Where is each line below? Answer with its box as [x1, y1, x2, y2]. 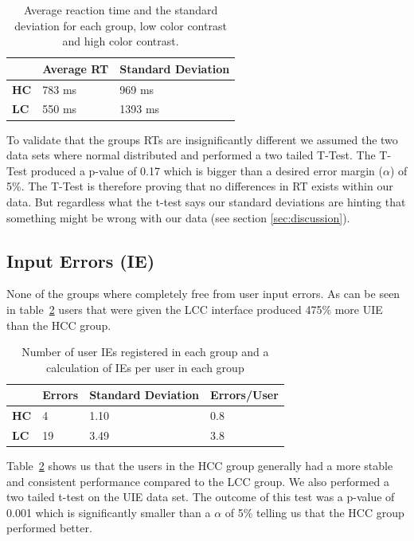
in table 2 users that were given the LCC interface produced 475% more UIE [6, 300, 383, 317]
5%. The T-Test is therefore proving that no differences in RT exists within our [6, 178, 393, 194]
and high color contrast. [62, 33, 179, 49]
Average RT [42, 60, 109, 76]
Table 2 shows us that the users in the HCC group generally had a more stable [6, 457, 393, 474]
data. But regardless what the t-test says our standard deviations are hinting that [6, 193, 406, 210]
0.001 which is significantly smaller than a [6, 504, 211, 520]
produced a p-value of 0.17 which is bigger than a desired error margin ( [30, 162, 384, 178]
